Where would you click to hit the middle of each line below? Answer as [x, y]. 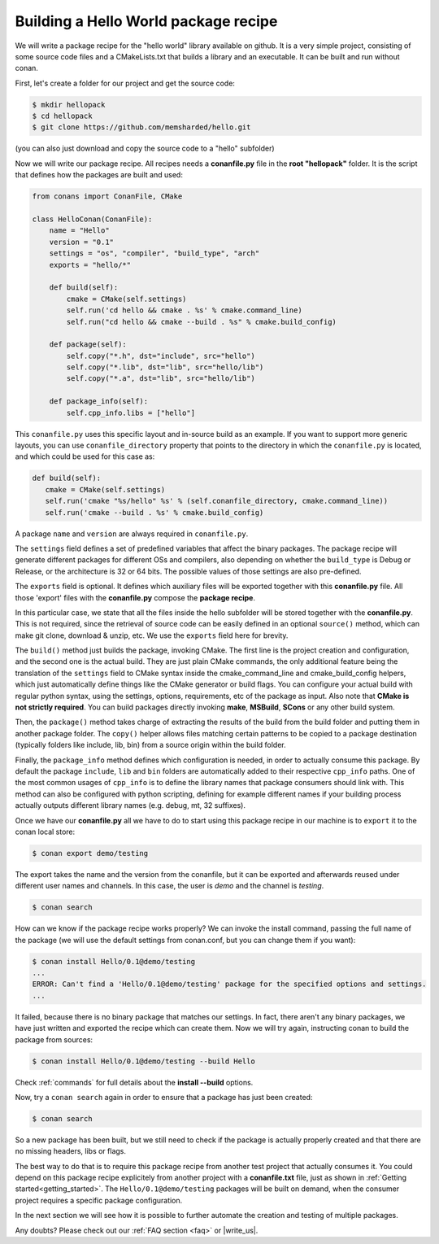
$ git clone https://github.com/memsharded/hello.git [141, 127]
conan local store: [45, 832]
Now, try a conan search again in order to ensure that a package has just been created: [164, 1097]
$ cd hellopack [62, 116]
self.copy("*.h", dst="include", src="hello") [161, 356]
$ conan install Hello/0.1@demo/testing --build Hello [143, 1061]
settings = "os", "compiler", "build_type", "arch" [154, 253]
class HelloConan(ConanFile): [92, 219]
